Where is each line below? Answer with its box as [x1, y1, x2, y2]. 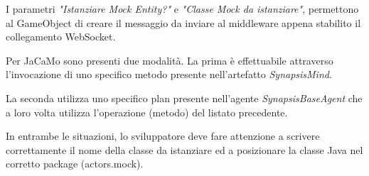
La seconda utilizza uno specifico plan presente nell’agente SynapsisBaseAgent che [6, 90, 363, 105]
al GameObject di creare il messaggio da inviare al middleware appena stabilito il [6, 15, 361, 30]
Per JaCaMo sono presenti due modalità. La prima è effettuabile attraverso [6, 53, 333, 67]
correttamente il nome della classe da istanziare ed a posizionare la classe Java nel [6, 142, 363, 157]
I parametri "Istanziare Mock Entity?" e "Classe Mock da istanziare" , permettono [6, 1, 359, 16]
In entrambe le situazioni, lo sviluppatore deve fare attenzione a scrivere [6, 128, 320, 143]
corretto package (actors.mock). [6, 156, 144, 171]
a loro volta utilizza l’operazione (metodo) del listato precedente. [6, 104, 288, 119]
